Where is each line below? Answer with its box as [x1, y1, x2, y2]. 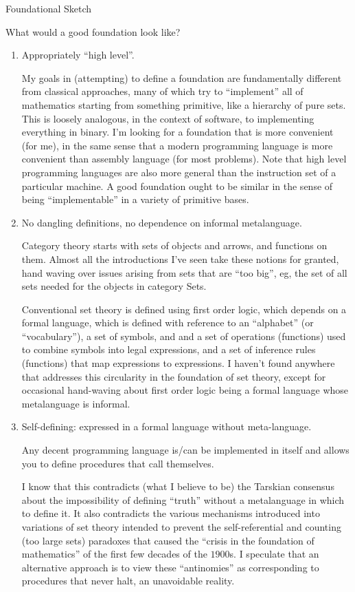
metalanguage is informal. [21, 396, 130, 410]
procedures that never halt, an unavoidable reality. [21, 573, 235, 588]
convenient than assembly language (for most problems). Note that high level [21, 151, 347, 166]
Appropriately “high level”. [21, 47, 135, 62]
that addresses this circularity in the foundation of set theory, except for [21, 369, 326, 383]
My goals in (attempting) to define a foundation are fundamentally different [21, 70, 342, 85]
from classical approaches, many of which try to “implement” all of [21, 84, 304, 98]
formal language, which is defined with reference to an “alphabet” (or [21, 315, 314, 330]
